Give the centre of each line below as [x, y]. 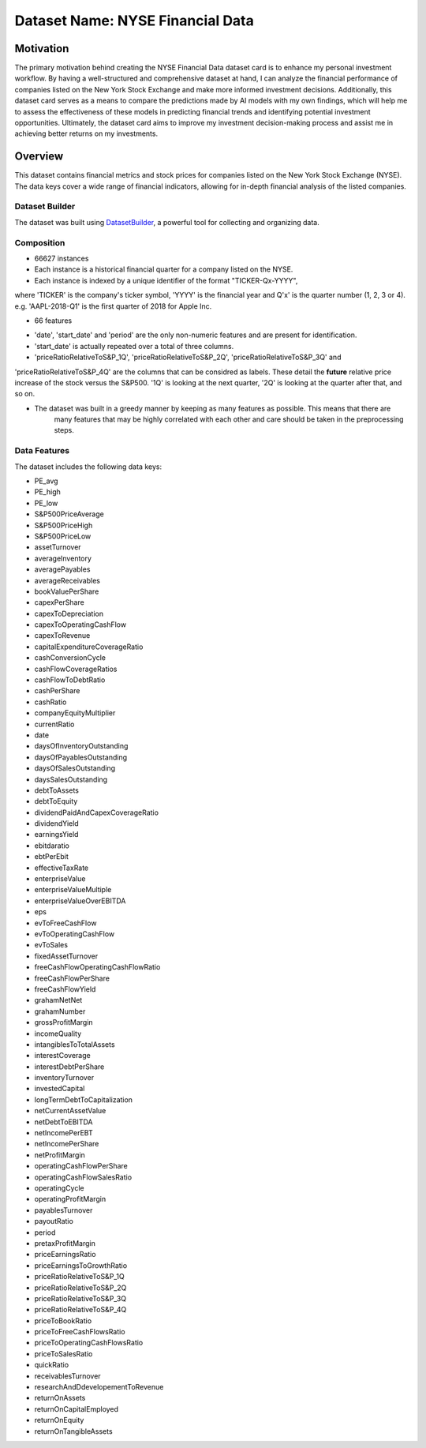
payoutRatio [54, 1221]
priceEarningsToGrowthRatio [81, 1265]
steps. [64, 430]
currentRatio [54, 724]
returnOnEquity [59, 1420]
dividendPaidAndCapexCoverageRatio [97, 812]
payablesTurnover [64, 1210]
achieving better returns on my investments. [86, 133]
